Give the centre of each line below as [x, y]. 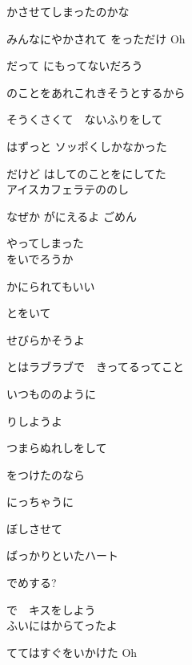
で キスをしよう [51, 609]
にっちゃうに [40, 502]
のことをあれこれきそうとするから [96, 92]
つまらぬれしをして [57, 448]
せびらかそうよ [46, 339]
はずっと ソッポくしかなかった [87, 146]
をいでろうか [40, 258]
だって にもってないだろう [75, 65]
